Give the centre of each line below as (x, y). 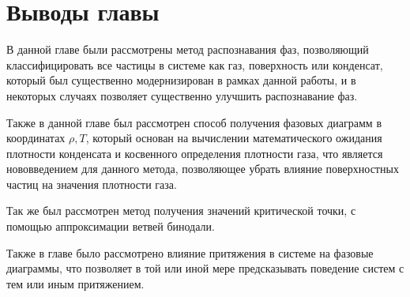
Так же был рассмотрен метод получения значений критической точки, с (181, 211)
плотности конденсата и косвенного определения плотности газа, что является (195, 153)
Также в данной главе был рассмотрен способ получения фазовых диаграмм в (194, 122)
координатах (36, 138)
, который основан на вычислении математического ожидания (234, 138)
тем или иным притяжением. (75, 283)
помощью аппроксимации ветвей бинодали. (111, 226)
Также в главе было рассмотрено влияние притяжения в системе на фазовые (190, 252)
